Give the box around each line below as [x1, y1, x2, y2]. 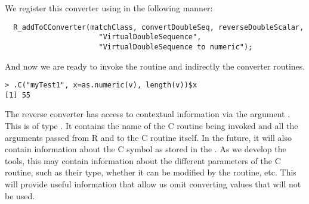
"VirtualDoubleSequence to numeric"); [98, 42, 253, 51]
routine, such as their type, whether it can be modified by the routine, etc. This [5, 166, 296, 178]
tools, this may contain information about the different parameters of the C [5, 154, 281, 167]
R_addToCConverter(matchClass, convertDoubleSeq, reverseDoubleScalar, [13, 23, 304, 32]
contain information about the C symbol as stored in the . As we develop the [5, 143, 286, 155]
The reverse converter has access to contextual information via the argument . [5, 108, 291, 120]
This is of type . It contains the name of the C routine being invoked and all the [5, 120, 298, 132]
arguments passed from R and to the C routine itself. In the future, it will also [5, 131, 292, 143]
